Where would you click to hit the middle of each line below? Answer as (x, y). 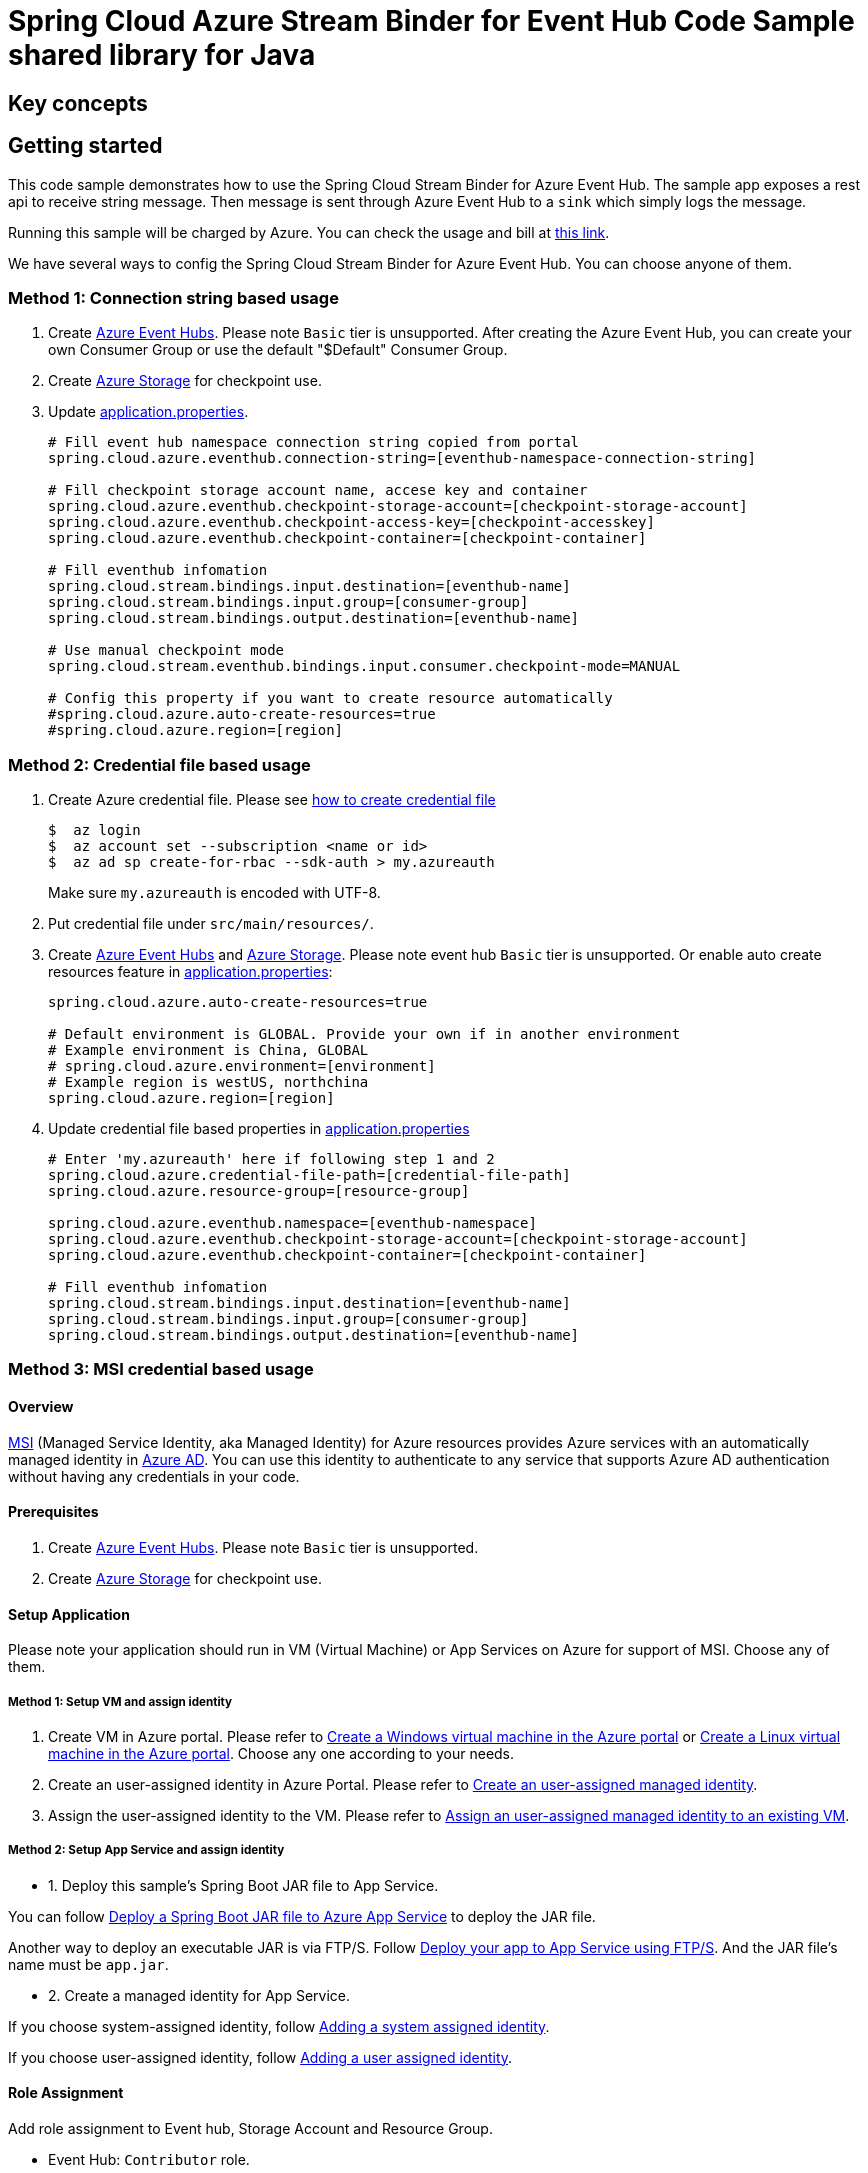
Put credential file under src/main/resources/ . (211, 924)
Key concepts (78, 103)
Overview (41, 1407)
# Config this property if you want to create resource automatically (330, 698)
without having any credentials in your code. (154, 1476)
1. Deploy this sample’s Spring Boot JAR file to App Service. (243, 1885)
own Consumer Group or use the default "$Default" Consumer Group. (278, 350)
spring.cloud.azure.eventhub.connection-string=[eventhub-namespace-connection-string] (402, 458)
